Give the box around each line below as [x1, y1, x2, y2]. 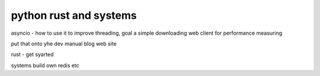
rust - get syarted [11, 51, 54, 58]
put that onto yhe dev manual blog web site [11, 40, 117, 47]
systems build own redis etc [11, 62, 79, 69]
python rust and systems [11, 9, 137, 22]
